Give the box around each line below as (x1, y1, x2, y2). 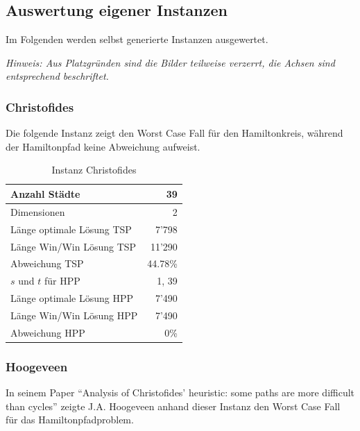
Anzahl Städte (10, 186, 80, 201)
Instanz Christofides (51, 162, 137, 177)
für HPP (44, 273, 80, 288)
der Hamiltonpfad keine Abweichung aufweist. (6, 139, 200, 153)
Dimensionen (10, 204, 65, 219)
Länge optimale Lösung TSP (10, 221, 132, 236)
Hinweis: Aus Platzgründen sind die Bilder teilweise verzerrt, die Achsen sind (6, 55, 335, 69)
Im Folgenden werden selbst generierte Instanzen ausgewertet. (6, 32, 268, 47)
